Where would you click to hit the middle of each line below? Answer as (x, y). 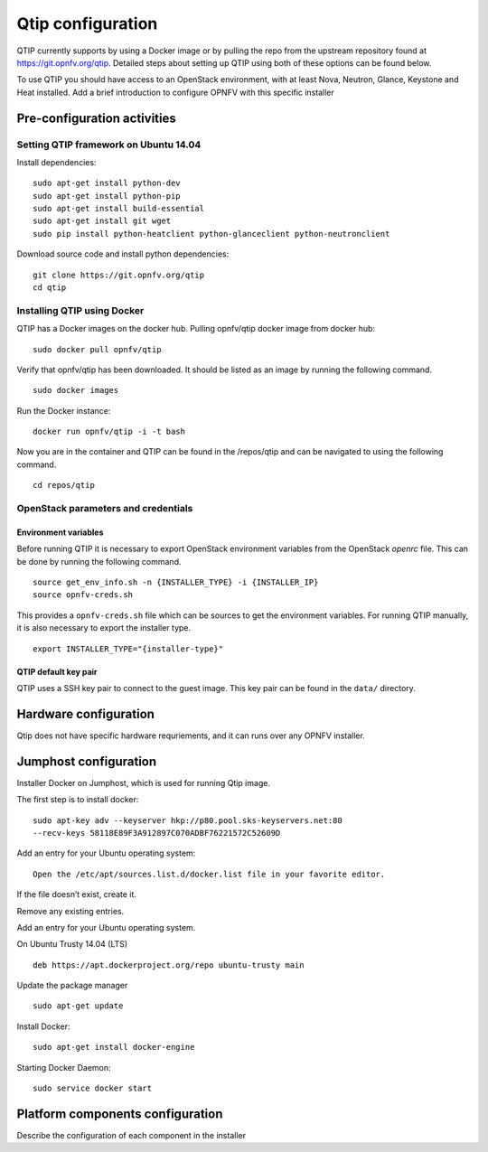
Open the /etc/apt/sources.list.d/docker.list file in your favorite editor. (209, 874)
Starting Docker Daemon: (64, 1067)
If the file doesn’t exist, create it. (77, 894)
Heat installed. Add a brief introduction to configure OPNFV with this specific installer (175, 92)
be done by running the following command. (99, 561)
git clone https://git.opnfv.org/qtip (119, 275)
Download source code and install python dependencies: (123, 254)
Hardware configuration (86, 714)
